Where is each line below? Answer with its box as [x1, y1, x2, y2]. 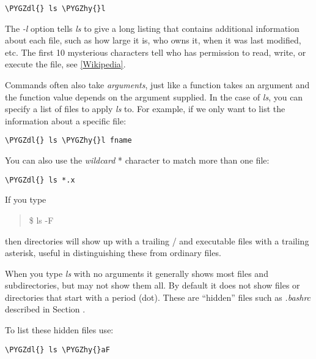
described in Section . [5, 303, 86, 316]
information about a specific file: [5, 114, 127, 127]
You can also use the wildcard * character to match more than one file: [5, 154, 270, 167]
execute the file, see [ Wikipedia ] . [5, 58, 126, 70]
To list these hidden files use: [5, 323, 114, 336]
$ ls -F [29, 213, 54, 226]
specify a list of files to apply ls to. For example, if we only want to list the [5, 102, 285, 115]
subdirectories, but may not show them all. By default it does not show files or [5, 279, 300, 292]
